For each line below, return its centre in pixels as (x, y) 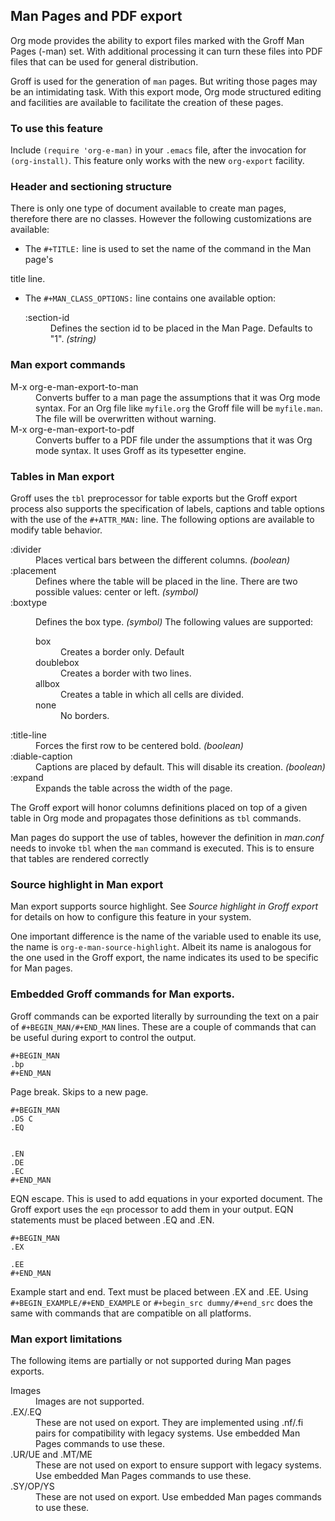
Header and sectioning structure (91, 187)
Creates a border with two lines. (126, 673)
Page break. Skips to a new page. (79, 1091)
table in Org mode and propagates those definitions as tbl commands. (156, 818)
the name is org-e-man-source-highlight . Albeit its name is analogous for (161, 947)
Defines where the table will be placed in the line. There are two (166, 581)
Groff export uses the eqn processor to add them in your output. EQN (152, 1209)
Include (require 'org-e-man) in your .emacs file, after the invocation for (158, 150)
